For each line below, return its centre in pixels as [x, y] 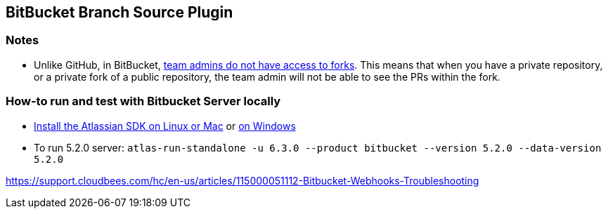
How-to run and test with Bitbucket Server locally [143, 101]
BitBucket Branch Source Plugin [119, 12]
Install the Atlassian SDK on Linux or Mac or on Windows [165, 126]
